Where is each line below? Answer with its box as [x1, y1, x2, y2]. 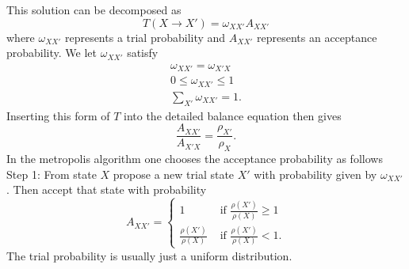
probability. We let [6, 44, 97, 61]
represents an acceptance [257, 28, 377, 45]
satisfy [127, 44, 159, 61]
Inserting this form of [6, 107, 110, 123]
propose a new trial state [113, 165, 235, 182]
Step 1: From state [6, 165, 97, 182]
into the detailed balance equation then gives [124, 107, 342, 123]
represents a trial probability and [64, 28, 226, 45]
